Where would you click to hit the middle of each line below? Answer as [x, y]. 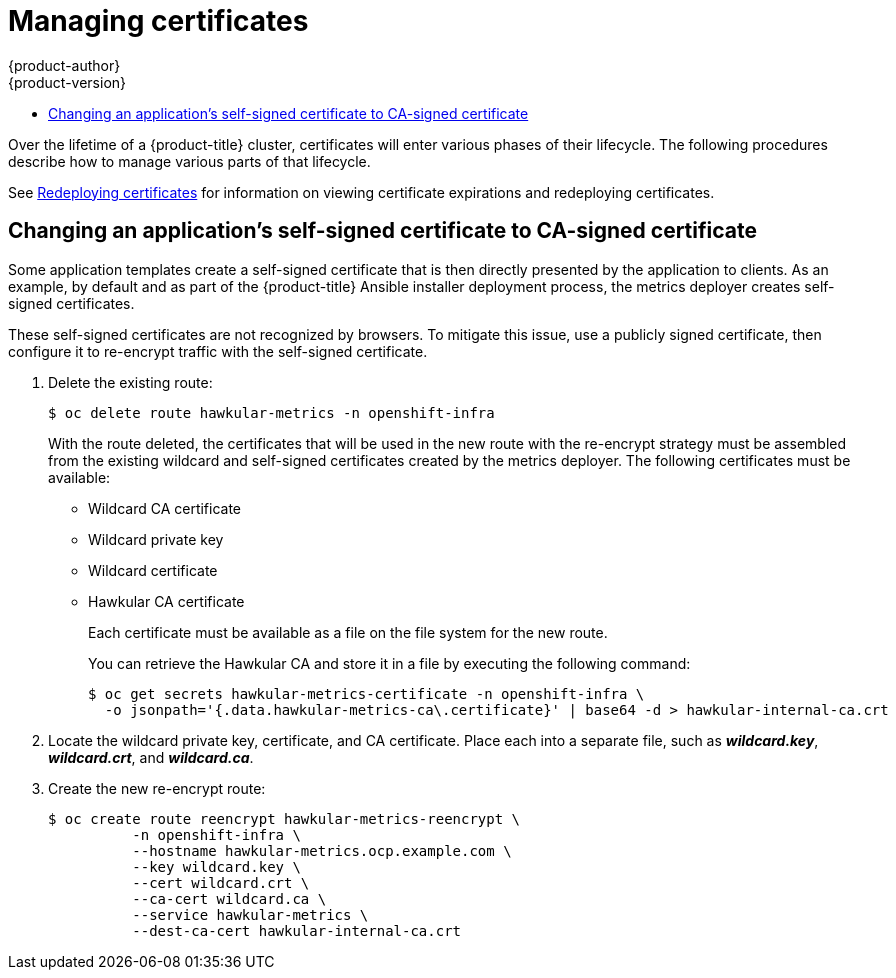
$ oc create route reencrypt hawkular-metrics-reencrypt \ [284, 818]
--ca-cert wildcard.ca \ [229, 898]
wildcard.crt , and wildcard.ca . [151, 757]
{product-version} [67, 82]
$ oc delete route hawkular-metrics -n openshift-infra [271, 412]
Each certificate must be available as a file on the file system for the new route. [348, 632]
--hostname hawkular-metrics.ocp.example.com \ [322, 850]
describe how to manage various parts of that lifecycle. [189, 161]
